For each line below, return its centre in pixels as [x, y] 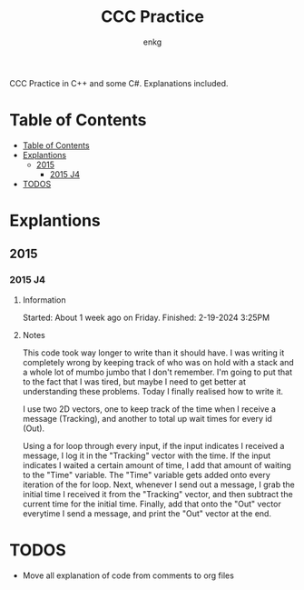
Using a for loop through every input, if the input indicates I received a [153, 445]
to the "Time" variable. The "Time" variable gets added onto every [146, 475]
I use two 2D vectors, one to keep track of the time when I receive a [149, 409]
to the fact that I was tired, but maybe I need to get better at [134, 381]
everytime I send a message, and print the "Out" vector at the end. [147, 513]
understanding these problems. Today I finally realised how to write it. [153, 391]
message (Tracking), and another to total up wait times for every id [147, 418]
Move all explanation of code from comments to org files [128, 575]
